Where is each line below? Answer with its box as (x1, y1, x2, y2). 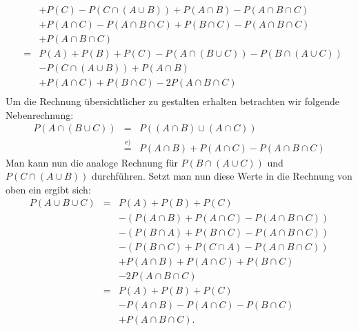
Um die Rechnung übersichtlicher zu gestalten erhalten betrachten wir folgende (6, 94, 339, 108)
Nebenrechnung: (6, 107, 74, 122)
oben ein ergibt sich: (6, 182, 91, 196)
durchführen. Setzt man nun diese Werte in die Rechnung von (91, 169, 352, 183)
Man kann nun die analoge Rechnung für (6, 155, 178, 169)
